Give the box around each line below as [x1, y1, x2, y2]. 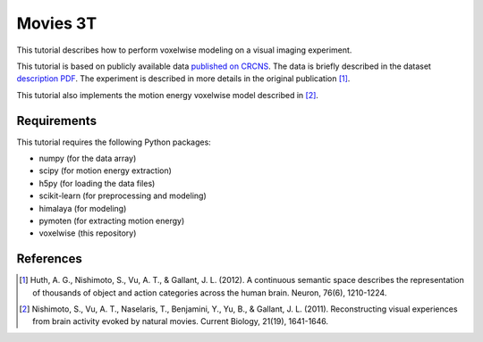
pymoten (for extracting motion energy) [38, 215, 185, 226]
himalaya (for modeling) [38, 203, 127, 213]
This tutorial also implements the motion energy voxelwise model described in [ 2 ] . [16, 89, 319, 100]
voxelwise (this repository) [38, 228, 137, 238]
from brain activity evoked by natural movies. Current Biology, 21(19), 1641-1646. [32, 316, 329, 327]
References [16, 251, 82, 267]
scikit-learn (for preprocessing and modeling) [38, 190, 208, 201]
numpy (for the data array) [38, 153, 137, 164]
